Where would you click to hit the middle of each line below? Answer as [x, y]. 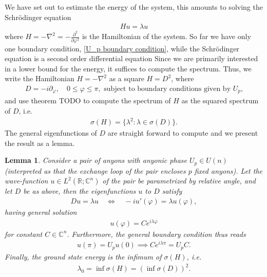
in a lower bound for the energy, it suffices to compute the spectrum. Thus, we [128, 68]
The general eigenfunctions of [51, 133]
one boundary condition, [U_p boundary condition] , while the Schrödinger [122, 48]
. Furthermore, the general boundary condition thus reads [156, 234]
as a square [127, 78]
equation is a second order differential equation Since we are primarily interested [131, 58]
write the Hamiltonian [40, 78]
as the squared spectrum [220, 100]
